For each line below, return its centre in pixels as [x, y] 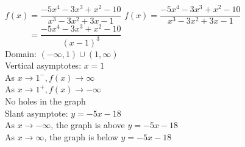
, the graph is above [88, 125]
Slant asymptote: [37, 113]
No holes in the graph [45, 101]
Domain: [21, 53]
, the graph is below [81, 136]
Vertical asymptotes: [43, 65]
